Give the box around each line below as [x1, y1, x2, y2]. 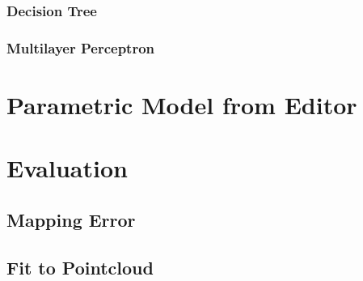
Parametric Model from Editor [6, 87, 357, 121]
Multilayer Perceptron [6, 37, 155, 57]
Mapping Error [6, 206, 136, 232]
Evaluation [6, 151, 128, 185]
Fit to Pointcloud [6, 254, 154, 279]
